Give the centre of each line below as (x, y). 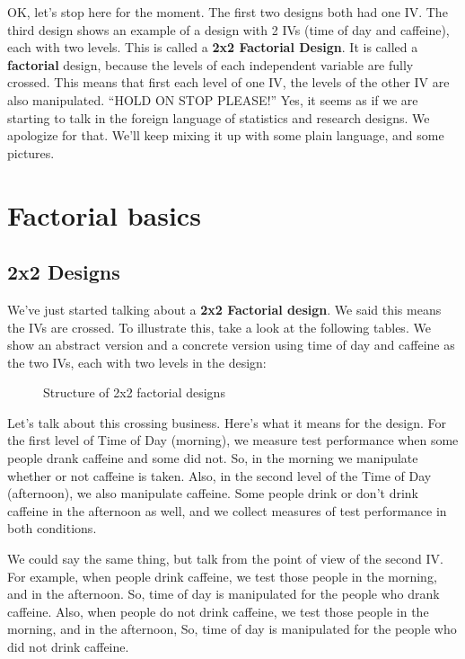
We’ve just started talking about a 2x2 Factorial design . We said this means (224, 309)
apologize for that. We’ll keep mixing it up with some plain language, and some (226, 135)
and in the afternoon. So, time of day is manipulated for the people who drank (224, 594)
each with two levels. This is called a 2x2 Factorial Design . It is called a (213, 47)
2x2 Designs (64, 272)
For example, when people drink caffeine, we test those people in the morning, (222, 576)
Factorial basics (104, 214)
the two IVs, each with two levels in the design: (137, 362)
